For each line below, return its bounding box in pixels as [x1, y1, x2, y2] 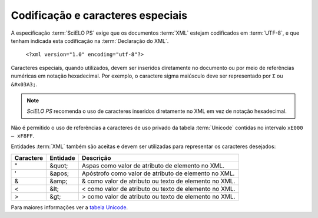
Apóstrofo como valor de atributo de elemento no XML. [81, 169, 235, 177]
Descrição [81, 153, 111, 162]
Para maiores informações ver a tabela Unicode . [11, 203, 128, 211]
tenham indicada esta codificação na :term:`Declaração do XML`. [11, 37, 169, 44]
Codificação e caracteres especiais [11, 9, 188, 22]
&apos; [49, 169, 69, 177]
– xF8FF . [11, 132, 35, 139]
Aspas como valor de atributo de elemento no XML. [81, 162, 225, 170]
